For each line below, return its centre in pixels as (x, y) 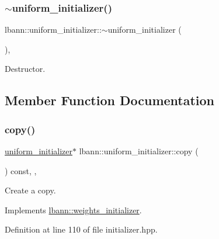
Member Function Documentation (110, 100)
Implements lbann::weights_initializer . (73, 209)
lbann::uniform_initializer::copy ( (139, 151)
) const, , (21, 170)
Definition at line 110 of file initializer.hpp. (81, 229)
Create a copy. (30, 190)
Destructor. (25, 69)
